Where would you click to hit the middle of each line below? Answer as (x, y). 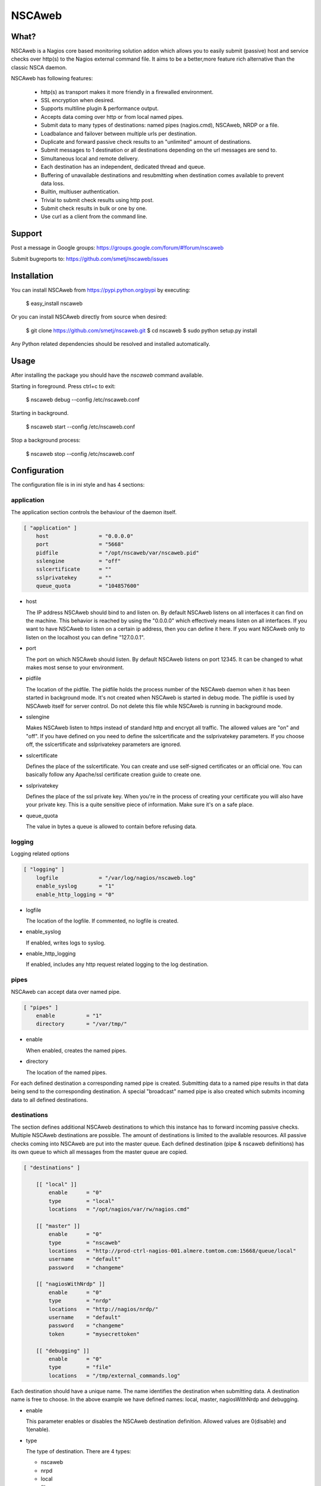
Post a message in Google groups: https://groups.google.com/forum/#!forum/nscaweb (117, 248)
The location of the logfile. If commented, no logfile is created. (102, 921)
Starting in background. (40, 413)
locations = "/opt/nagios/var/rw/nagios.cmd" (119, 1209)
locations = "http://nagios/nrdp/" (103, 1309)
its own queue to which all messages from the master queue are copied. (99, 1152)
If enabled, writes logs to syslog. (66, 943)
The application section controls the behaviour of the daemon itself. (94, 512)
